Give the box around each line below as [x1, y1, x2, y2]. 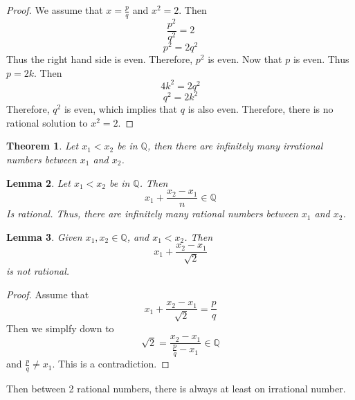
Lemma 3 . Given [6, 229, 82, 244]
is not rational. [6, 263, 70, 278]
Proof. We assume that [6, 3, 103, 17]
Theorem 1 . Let [6, 138, 79, 153]
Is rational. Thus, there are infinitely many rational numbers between [6, 206, 298, 221]
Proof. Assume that [6, 287, 89, 301]
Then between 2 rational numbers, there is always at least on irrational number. [6, 381, 346, 396]
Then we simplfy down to [6, 320, 114, 335]
